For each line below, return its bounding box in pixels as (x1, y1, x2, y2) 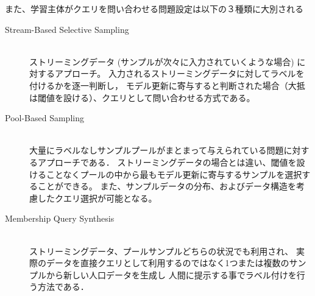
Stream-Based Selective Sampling (5, 23, 129, 35)
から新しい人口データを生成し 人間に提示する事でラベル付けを (46, 268, 297, 281)
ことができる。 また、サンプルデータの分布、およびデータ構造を (37, 180, 296, 192)
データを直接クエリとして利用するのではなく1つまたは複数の (46, 256, 289, 269)
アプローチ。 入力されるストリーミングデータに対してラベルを (54, 67, 305, 80)
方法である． (37, 280, 89, 293)
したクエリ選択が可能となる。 (37, 191, 157, 204)
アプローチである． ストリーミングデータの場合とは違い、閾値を (37, 155, 297, 168)
